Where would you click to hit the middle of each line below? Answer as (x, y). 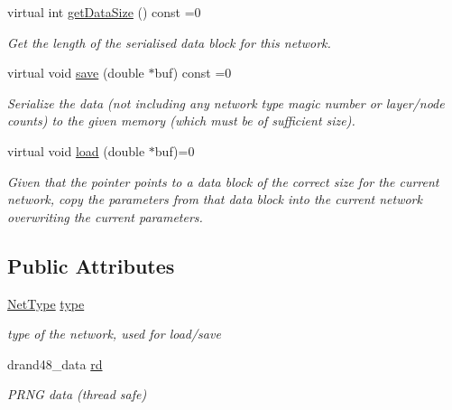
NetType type (46, 303)
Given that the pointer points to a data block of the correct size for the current (223, 181)
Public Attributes (91, 265)
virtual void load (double (76, 150)
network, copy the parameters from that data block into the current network (215, 199)
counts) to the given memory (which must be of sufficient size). (181, 121)
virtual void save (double (76, 73)
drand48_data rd (55, 363)
